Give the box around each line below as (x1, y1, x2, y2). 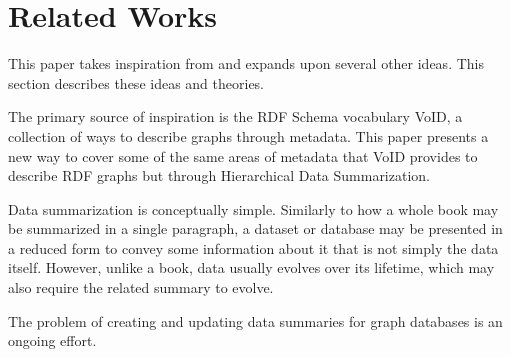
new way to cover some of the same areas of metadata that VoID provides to (8, 145, 478, 166)
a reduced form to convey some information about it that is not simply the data (8, 237, 499, 258)
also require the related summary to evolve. (8, 277, 274, 298)
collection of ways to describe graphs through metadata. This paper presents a (8, 125, 489, 146)
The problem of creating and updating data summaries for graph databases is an (8, 310, 503, 331)
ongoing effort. (8, 330, 97, 351)
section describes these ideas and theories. (8, 72, 265, 93)
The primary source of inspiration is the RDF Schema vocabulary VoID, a (8, 106, 463, 127)
